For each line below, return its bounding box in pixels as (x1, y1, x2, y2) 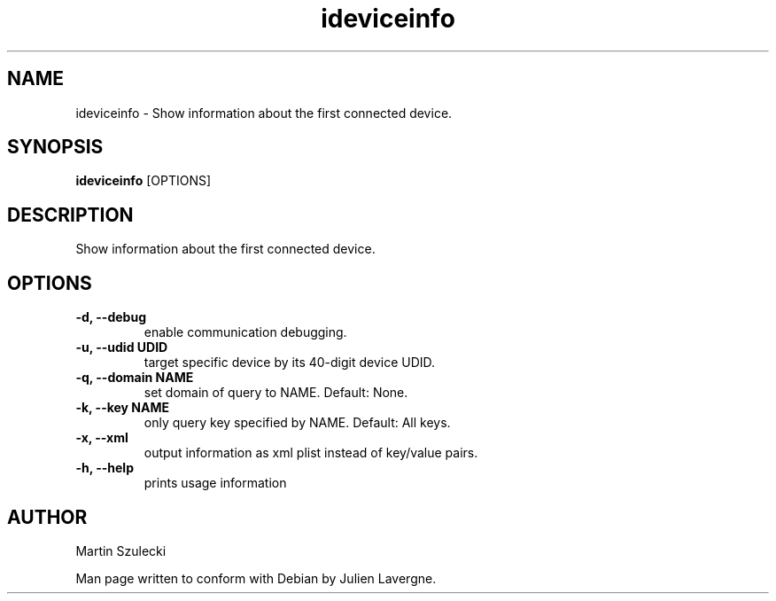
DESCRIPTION (7, 203, 134, 226)
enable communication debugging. (144, 324, 347, 340)
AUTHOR (7, 505, 88, 528)
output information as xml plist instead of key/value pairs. (144, 445, 478, 461)
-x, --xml (75, 430, 128, 446)
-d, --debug (75, 309, 146, 325)
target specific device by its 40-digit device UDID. (144, 355, 436, 371)
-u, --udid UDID (75, 340, 168, 355)
